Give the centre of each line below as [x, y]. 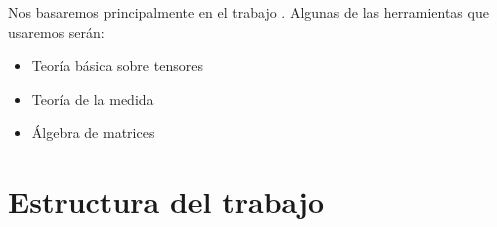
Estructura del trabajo [166, 201]
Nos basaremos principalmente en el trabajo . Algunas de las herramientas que [248, 12]
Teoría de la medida [92, 98]
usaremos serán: [56, 31]
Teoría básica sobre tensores [117, 65]
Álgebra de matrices [93, 132]
